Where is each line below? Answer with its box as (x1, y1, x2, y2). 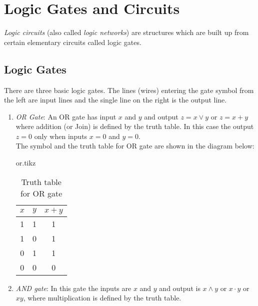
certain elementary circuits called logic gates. (4, 36, 141, 47)
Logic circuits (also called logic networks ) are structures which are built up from (4, 27, 249, 37)
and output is (159, 282, 200, 293)
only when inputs (34, 130, 87, 141)
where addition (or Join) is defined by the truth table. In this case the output (15, 121, 254, 131)
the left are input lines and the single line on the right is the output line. (4, 94, 227, 105)
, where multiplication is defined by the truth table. (23, 292, 181, 303)
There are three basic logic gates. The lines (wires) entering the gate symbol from (4, 84, 254, 95)
